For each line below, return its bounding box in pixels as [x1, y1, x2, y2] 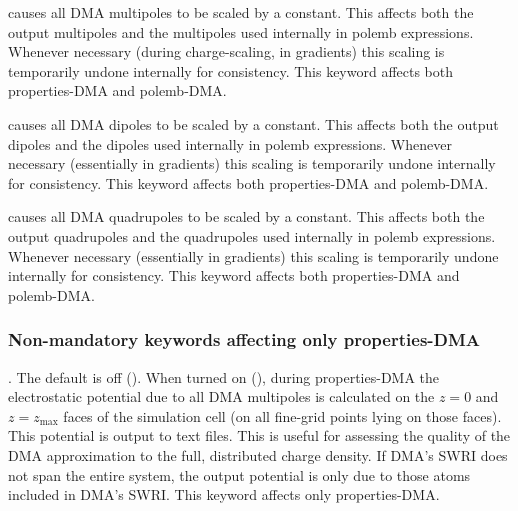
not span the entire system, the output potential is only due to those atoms [8, 464, 471, 485]
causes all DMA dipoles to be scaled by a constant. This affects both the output [8, 113, 499, 134]
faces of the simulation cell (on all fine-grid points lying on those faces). [63, 405, 502, 426]
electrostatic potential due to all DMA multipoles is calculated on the [8, 386, 435, 407]
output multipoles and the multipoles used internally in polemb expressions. [8, 21, 474, 42]
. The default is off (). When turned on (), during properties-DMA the [8, 366, 440, 387]
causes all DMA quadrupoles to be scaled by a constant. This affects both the [8, 206, 485, 227]
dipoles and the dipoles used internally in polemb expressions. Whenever [8, 133, 452, 154]
